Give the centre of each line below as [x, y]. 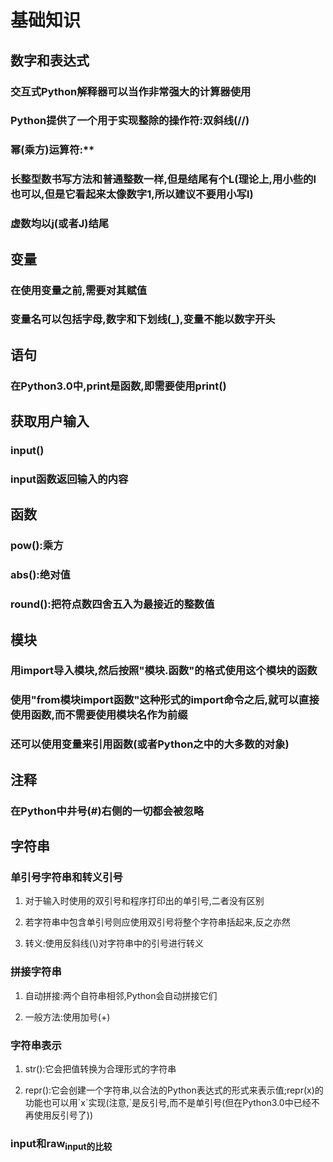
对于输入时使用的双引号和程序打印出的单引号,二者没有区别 [144, 901]
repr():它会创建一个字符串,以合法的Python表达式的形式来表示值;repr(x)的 [174, 1090]
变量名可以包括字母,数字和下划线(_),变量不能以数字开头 [143, 319]
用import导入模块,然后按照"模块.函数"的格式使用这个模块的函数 [164, 671]
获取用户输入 [50, 421]
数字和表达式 [50, 60]
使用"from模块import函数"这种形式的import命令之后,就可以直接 [165, 700]
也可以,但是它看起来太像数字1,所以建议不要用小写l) [132, 194]
